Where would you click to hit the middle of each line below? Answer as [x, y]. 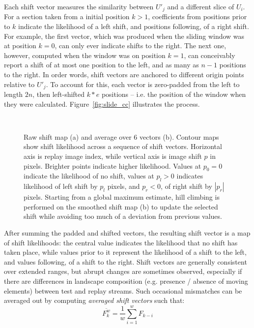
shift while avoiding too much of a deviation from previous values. [123, 216]
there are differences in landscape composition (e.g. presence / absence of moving [126, 281]
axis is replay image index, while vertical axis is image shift [113, 156]
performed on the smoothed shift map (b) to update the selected [121, 206]
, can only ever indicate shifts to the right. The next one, [141, 45]
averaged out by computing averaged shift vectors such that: [94, 300]
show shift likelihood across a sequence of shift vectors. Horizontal [123, 146]
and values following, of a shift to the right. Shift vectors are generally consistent [126, 261]
